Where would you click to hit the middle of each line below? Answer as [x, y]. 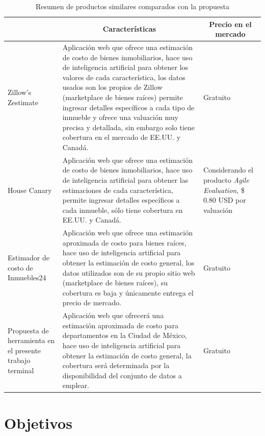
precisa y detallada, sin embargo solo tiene [129, 127]
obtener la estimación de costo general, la [127, 355]
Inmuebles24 [27, 277]
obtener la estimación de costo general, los [128, 262]
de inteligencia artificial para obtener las [125, 180]
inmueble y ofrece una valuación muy [120, 117]
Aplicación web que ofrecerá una [113, 315]
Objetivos [38, 422]
